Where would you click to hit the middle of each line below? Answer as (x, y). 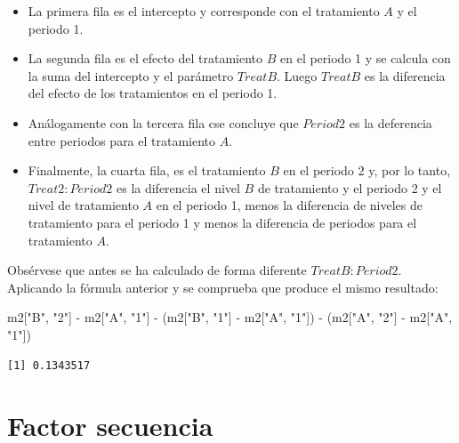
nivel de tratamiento (83, 205)
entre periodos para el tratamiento (122, 140)
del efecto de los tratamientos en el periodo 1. (153, 93)
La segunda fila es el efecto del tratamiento (145, 58)
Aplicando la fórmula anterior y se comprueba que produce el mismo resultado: (223, 287)
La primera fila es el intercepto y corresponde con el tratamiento (204, 11)
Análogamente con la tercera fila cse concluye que (163, 122)
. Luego (297, 75)
